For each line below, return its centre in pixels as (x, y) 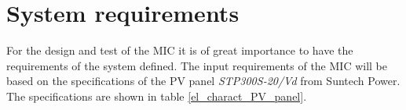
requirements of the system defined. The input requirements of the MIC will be (197, 65)
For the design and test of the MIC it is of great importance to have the (180, 50)
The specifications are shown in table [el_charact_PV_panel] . (157, 96)
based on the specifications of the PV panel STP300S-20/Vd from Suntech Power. (203, 81)
